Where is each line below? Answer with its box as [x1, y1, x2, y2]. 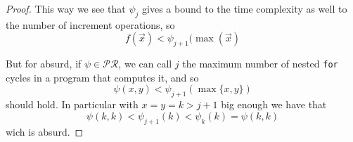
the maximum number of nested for [182, 56, 338, 71]
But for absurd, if [6, 56, 82, 71]
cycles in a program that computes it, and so [6, 70, 199, 84]
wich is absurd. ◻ [6, 124, 84, 138]
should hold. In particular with [6, 97, 139, 112]
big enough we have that [221, 97, 327, 112]
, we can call [118, 56, 172, 71]
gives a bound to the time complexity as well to [142, 1, 347, 15]
